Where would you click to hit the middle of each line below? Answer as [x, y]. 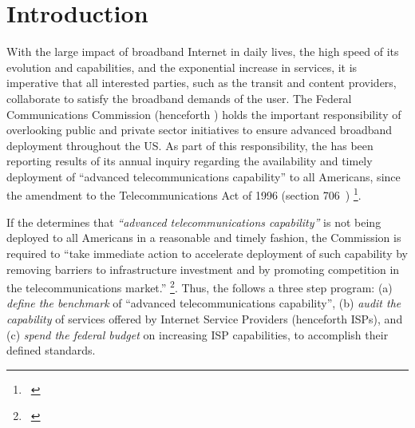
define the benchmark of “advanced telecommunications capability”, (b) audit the [204, 303]
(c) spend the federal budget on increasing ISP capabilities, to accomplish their [198, 334]
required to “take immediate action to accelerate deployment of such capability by [207, 253]
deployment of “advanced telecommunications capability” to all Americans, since [204, 176]
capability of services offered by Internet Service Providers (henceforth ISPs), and [205, 318]
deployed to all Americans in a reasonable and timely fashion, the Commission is [204, 238]
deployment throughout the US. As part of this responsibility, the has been [190, 145]
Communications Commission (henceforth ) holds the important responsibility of [204, 114]
